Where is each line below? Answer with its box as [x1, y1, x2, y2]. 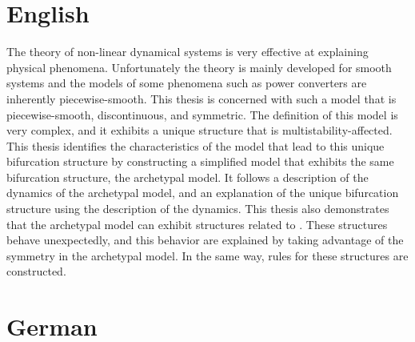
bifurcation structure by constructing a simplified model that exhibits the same [6, 153, 394, 170]
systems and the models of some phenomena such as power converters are [6, 74, 367, 91]
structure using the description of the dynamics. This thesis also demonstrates [6, 200, 389, 217]
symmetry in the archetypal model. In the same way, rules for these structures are [6, 247, 409, 264]
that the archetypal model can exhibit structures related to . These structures [6, 215, 388, 232]
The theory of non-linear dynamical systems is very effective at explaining [6, 43, 369, 60]
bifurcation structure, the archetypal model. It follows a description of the [6, 168, 369, 185]
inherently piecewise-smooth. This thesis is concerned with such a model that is [6, 90, 397, 107]
